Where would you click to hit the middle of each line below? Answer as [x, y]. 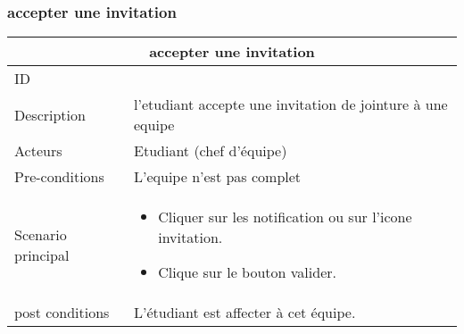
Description [50, 114]
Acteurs [38, 151]
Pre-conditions [59, 177]
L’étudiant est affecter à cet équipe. [245, 313]
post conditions [62, 313]
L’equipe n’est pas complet [218, 177]
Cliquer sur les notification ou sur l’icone [285, 217]
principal [42, 255]
